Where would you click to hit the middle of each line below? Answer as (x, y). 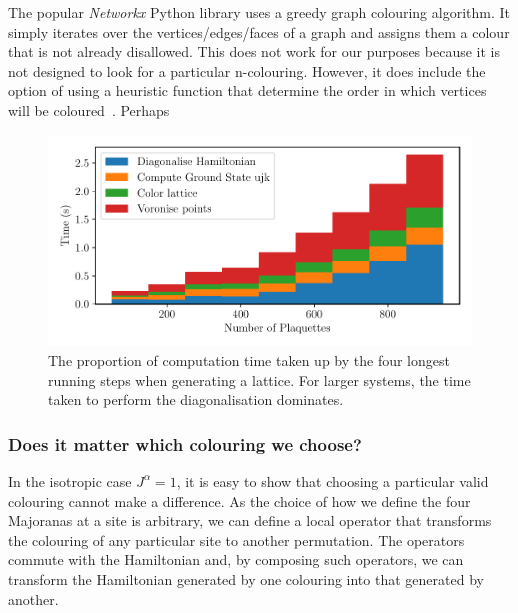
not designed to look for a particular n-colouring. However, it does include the (247, 70)
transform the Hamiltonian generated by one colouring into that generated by (246, 578)
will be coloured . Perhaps (89, 109)
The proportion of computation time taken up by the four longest (249, 359)
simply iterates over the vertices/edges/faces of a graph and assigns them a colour (259, 31)
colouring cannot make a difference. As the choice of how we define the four (239, 500)
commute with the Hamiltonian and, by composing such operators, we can (236, 559)
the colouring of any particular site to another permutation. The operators (236, 539)
